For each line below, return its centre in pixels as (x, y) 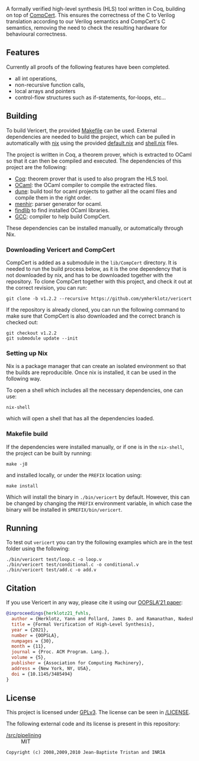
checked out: (22, 322)
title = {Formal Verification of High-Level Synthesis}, (83, 624)
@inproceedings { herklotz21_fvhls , (49, 613)
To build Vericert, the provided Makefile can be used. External (82, 130)
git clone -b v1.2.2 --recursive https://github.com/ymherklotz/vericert (99, 299)
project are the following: (36, 167)
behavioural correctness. (36, 34)
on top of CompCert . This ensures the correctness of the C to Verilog (91, 15)
